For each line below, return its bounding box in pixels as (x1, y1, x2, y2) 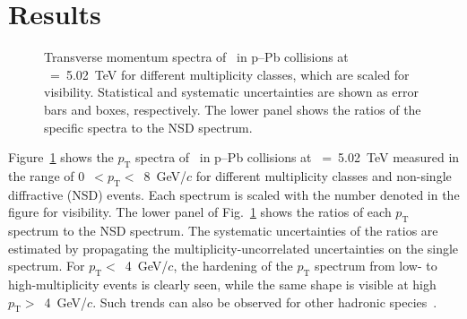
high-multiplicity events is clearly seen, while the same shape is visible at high (8, 275, 437, 294)
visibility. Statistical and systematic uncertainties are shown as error (44, 82, 419, 101)
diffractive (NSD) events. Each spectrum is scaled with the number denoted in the (8, 185, 460, 203)
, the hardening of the (173, 256, 293, 275)
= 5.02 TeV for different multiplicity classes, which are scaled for (49, 65, 410, 83)
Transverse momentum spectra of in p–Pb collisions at (44, 47, 349, 66)
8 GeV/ (143, 166, 186, 185)
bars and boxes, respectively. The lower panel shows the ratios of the (44, 99, 421, 118)
